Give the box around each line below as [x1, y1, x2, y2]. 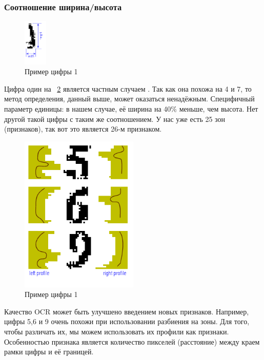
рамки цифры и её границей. [4, 346, 94, 357]
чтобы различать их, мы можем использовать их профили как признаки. [4, 326, 229, 336]
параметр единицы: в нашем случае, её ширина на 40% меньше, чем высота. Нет [4, 103, 258, 114]
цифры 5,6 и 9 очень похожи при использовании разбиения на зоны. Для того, [4, 316, 250, 327]
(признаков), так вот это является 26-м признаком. [4, 123, 162, 134]
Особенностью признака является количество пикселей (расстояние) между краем [4, 336, 260, 347]
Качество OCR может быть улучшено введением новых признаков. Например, [4, 306, 249, 316]
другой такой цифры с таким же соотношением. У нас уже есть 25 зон [4, 113, 226, 124]
